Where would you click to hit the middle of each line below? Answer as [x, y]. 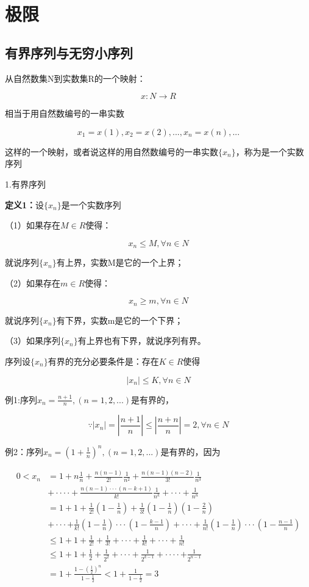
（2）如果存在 [33, 283]
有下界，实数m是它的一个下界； [120, 320]
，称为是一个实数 [270, 151]
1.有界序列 [25, 184]
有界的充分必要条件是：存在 [103, 361]
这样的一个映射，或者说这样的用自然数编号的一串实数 [112, 151]
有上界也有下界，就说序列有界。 [142, 341]
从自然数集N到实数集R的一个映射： [75, 78]
